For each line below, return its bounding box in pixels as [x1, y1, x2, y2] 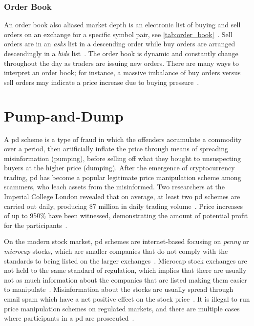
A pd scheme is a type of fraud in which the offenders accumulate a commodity [4, 134, 242, 144]
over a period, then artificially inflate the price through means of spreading [4, 143, 228, 154]
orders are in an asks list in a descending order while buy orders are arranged [4, 39, 235, 49]
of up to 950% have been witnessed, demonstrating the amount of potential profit [4, 210, 248, 221]
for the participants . [4, 220, 67, 230]
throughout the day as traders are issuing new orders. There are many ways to [4, 58, 239, 68]
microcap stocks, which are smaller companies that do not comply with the [4, 246, 228, 256]
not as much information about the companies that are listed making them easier [4, 274, 247, 285]
